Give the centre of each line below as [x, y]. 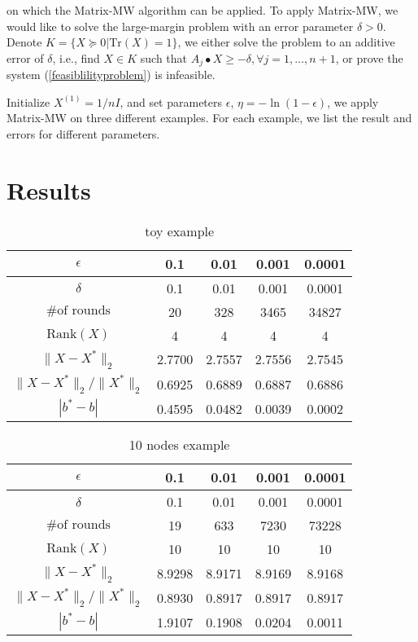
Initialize [28, 101]
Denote [24, 42]
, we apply [353, 101]
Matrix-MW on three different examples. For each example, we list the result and [209, 118]
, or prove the [369, 57]
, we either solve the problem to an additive [286, 42]
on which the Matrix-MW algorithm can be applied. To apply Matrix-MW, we [202, 10]
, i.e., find [76, 57]
